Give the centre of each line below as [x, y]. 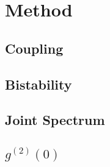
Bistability [38, 84]
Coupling [34, 48]
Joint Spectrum [55, 120]
